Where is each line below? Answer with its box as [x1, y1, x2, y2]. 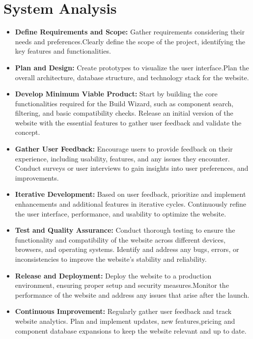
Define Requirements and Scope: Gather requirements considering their [15, 27, 245, 37]
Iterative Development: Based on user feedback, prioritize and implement [15, 189, 246, 199]
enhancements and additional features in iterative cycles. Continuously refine [15, 199, 247, 209]
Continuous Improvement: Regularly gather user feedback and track [15, 306, 232, 316]
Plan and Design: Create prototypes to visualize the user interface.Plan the [15, 62, 249, 72]
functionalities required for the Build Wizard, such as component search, [15, 98, 234, 108]
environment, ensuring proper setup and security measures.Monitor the [15, 280, 229, 290]
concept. [15, 127, 40, 137]
